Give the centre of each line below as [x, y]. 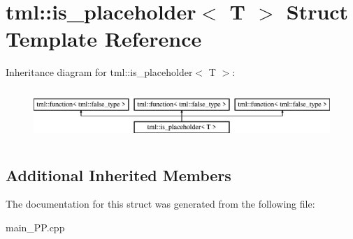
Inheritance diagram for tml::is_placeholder [99, 72]
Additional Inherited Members [118, 175]
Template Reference [104, 39]
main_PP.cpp [35, 227]
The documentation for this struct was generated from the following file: [160, 204]
